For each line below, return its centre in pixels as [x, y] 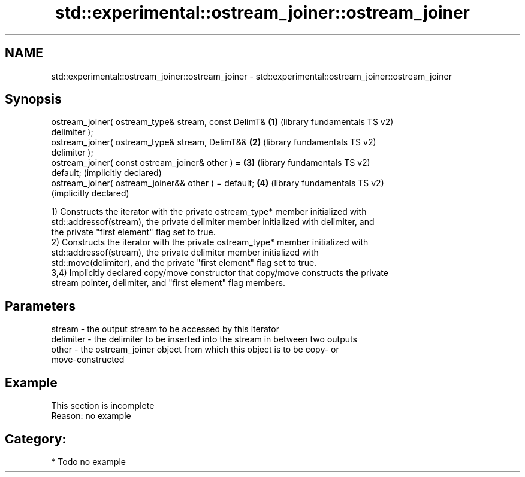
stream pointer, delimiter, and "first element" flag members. [168, 283]
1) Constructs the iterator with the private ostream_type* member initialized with [209, 212]
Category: [36, 439]
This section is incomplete [103, 406]
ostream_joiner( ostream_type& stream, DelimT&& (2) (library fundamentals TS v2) [214, 142]
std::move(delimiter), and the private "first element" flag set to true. [184, 263]
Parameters [40, 306]
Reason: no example [91, 416]
